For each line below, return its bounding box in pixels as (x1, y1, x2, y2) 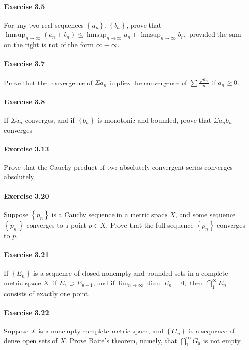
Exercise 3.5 (4, 1, 45, 11)
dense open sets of (4, 335, 58, 345)
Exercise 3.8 (4, 96, 45, 106)
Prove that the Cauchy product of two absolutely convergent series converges (4, 162, 233, 172)
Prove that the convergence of (4, 77, 93, 87)
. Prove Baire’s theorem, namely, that (65, 335, 177, 345)
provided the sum (189, 29, 241, 39)
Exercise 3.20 (4, 190, 49, 200)
